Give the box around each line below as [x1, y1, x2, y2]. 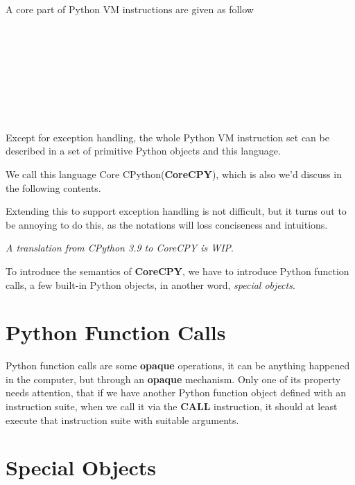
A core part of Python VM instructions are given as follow [6, 2, 254, 16]
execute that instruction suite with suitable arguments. [6, 412, 239, 427]
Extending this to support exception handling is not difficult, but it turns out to [6, 204, 347, 218]
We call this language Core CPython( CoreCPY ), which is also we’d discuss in [6, 166, 342, 181]
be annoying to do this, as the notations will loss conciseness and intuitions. [6, 217, 328, 231]
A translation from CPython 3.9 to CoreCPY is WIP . [6, 240, 234, 255]
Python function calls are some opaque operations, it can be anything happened [6, 358, 350, 373]
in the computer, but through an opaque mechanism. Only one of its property [6, 371, 341, 386]
